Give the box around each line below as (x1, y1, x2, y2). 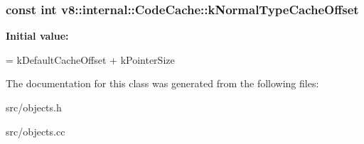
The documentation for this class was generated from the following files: (6, 76, 319, 91)
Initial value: (6, 28, 69, 43)
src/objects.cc (6, 123, 65, 138)
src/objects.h (6, 100, 62, 114)
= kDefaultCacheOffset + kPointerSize (6, 52, 175, 67)
